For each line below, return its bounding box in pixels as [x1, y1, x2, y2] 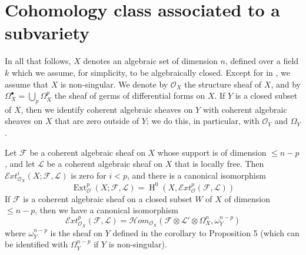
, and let [5, 157, 35, 170]
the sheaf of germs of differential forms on [54, 89, 205, 102]
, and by [271, 78, 301, 90]
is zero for [71, 169, 107, 181]
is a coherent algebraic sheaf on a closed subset [23, 192, 192, 204]
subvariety [5, 21, 90, 45]
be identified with [5, 238, 68, 250]
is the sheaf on [50, 226, 102, 239]
